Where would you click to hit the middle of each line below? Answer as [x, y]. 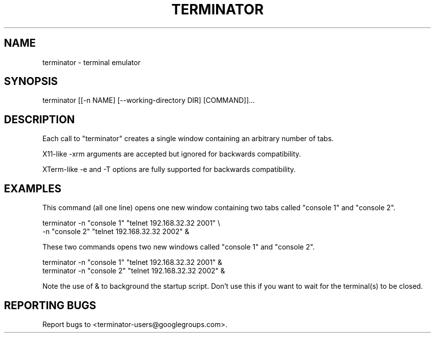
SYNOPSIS [31, 82]
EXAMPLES [33, 188]
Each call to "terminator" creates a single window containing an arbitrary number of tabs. [188, 139]
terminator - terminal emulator [91, 62]
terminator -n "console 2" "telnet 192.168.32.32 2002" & [134, 271]
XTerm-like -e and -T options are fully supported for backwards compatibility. [169, 169]
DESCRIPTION [39, 119]
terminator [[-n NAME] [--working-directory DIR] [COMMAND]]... [149, 100]
